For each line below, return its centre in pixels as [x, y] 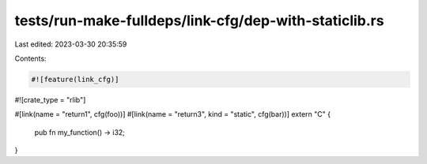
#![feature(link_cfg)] [75, 79]
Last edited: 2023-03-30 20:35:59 [71, 44]
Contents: [30, 58]
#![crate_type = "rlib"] [50, 99]
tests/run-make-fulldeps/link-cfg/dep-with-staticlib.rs [199, 20]
